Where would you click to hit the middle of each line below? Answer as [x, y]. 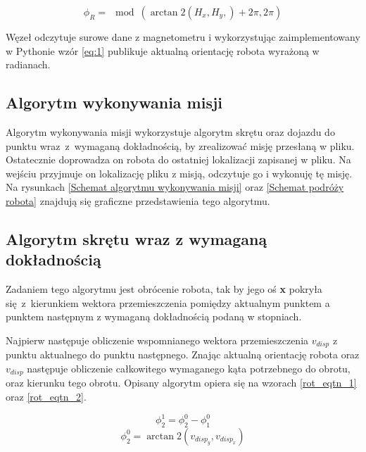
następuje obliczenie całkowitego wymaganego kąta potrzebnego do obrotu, [189, 368]
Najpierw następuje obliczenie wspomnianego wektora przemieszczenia [157, 340]
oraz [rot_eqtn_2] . [46, 397]
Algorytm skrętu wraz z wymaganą [137, 238]
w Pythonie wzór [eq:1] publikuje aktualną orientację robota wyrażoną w [163, 50]
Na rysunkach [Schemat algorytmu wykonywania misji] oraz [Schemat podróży [175, 187]
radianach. [28, 64]
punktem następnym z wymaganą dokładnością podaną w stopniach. [154, 316]
